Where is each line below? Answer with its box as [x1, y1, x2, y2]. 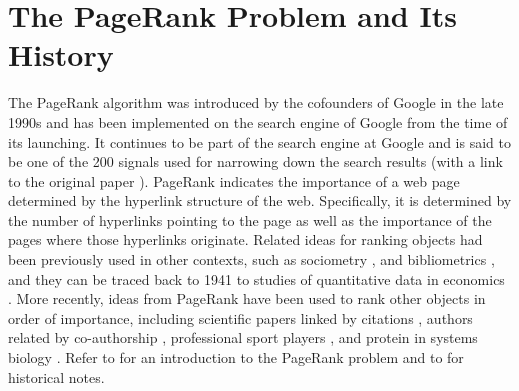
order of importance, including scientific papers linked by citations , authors [8, 307, 473, 328]
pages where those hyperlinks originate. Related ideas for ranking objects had [8, 229, 483, 250]
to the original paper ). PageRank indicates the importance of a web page [8, 170, 460, 191]
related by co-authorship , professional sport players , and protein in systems [8, 327, 478, 348]
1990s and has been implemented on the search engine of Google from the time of [8, 111, 508, 132]
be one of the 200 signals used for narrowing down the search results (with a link [8, 151, 503, 172]
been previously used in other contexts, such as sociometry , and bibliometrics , [8, 249, 495, 270]
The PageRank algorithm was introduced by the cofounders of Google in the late [8, 92, 504, 113]
